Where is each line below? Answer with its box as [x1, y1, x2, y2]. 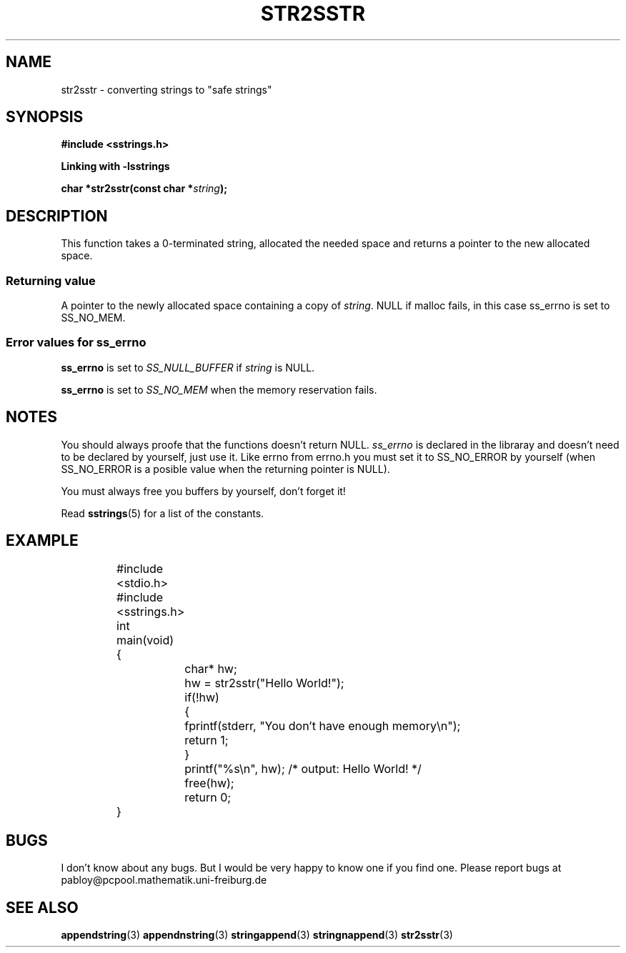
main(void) [116, 633, 174, 648]
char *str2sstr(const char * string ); [61, 182, 227, 195]
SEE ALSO [6, 898, 79, 917]
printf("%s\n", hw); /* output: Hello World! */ [184, 762, 422, 777]
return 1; [184, 733, 229, 748]
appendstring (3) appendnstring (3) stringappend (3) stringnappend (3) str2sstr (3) [61, 929, 453, 942]
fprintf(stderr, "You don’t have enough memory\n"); [184, 719, 461, 734]
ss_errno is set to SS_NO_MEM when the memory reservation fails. [61, 383, 377, 396]
